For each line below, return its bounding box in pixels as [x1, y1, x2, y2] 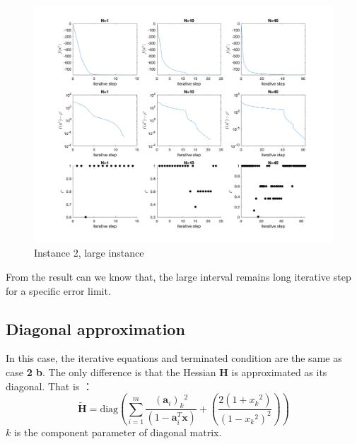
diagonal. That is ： [6, 378, 93, 393]
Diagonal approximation [6, 317, 185, 339]
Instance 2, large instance [34, 245, 144, 260]
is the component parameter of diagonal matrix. [13, 425, 222, 440]
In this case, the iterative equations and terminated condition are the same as [6, 351, 342, 366]
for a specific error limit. [6, 283, 111, 298]
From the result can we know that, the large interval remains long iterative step [6, 269, 351, 284]
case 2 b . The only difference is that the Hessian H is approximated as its [6, 364, 327, 379]
